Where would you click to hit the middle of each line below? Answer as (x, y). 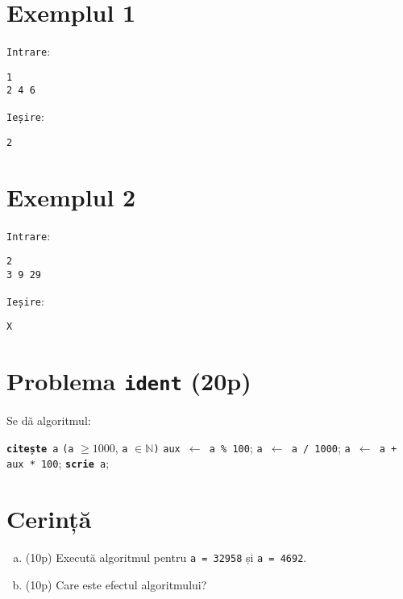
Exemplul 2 (71, 196)
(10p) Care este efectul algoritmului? (116, 584)
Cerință (49, 519)
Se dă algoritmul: (49, 420)
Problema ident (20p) (129, 381)
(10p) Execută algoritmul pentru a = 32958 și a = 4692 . (166, 557)
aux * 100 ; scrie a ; (58, 463)
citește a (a (40, 449)
